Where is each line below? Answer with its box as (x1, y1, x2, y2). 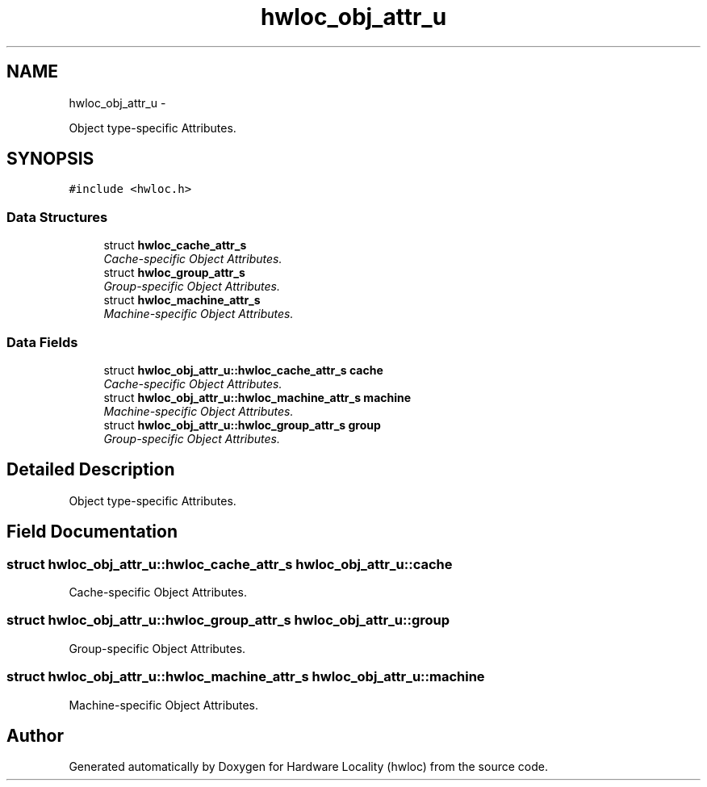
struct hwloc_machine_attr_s (103, 293, 261, 308)
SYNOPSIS (6, 149, 94, 170)
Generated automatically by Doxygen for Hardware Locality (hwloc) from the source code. (69, 760, 548, 774)
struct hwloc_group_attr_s (103, 266, 245, 280)
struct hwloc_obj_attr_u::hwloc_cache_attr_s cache (103, 362, 383, 377)
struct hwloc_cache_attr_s (103, 238, 247, 253)
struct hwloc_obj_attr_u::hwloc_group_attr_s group (103, 417, 381, 432)
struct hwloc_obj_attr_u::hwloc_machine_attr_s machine (103, 390, 412, 404)
